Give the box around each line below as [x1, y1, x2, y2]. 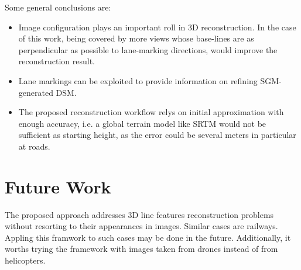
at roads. [18, 140, 50, 152]
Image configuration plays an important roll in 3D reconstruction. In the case [18, 20, 296, 33]
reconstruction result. [18, 55, 95, 67]
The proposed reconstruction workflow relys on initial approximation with [18, 106, 284, 118]
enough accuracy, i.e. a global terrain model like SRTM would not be [18, 117, 266, 129]
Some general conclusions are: [5, 1, 111, 13]
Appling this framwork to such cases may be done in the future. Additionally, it [5, 231, 291, 243]
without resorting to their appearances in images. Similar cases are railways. [5, 220, 278, 232]
